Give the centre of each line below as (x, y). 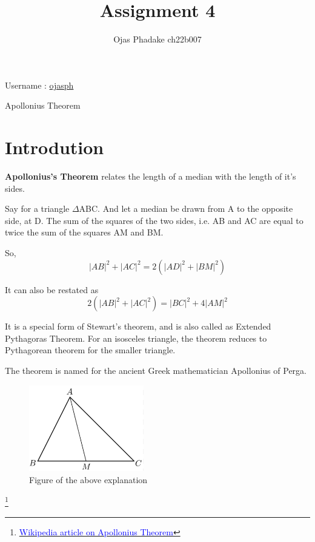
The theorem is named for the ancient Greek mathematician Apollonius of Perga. (156, 370)
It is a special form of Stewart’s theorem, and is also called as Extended (138, 326)
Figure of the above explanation (88, 479)
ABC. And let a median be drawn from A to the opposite (186, 208)
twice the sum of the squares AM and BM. (84, 232)
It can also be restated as (52, 289)
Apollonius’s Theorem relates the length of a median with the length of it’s (151, 176)
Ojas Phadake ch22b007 (157, 39)
